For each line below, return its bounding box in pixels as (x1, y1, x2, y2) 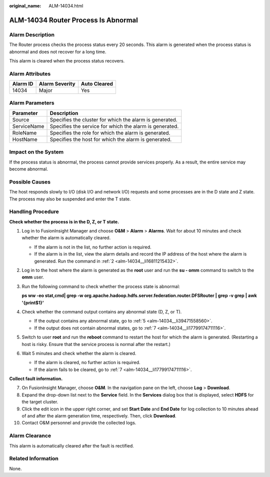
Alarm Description (9, 31, 55, 38)
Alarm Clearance (9, 432, 51, 439)
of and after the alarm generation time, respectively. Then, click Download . (21, 413, 177, 419)
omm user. (21, 274, 44, 280)
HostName (12, 135, 37, 142)
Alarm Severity (38, 80, 75, 87)
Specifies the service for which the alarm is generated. (49, 122, 179, 129)
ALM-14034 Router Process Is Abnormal (9, 15, 138, 24)
